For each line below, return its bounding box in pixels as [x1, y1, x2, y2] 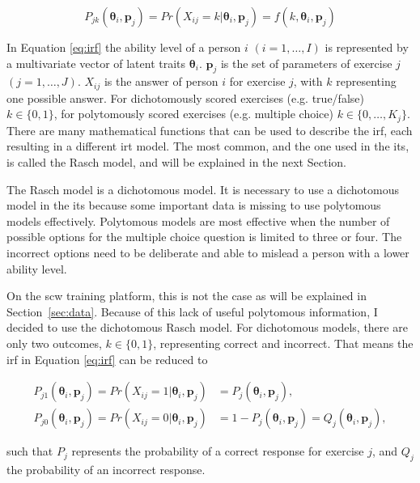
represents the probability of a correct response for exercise [71, 443, 364, 460]
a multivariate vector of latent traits [6, 54, 186, 71]
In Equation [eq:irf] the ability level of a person [6, 39, 241, 55]
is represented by [325, 39, 409, 55]
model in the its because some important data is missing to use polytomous [6, 197, 381, 214]
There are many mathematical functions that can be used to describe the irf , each [6, 121, 413, 138]
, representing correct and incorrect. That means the [153, 335, 414, 352]
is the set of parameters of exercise [220, 54, 392, 71]
